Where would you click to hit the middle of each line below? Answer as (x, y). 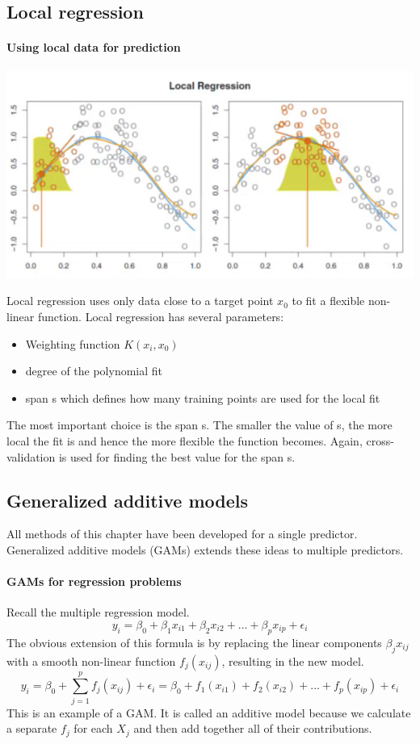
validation (31, 456)
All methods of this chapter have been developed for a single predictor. (182, 534)
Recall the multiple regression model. (98, 612)
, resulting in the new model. (293, 660)
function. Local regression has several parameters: (161, 317)
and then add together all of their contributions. (253, 728)
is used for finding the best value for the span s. (177, 456)
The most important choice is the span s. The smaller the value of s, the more (199, 425)
